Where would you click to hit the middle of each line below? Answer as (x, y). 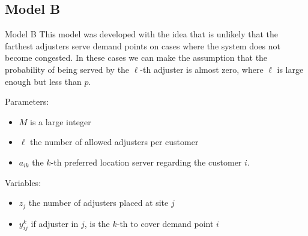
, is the (97, 223)
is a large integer (61, 121)
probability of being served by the (67, 69)
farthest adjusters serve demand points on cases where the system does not (143, 45)
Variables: (23, 182)
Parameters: (27, 101)
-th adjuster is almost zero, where (202, 69)
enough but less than (43, 81)
